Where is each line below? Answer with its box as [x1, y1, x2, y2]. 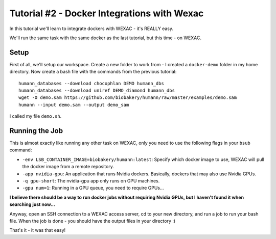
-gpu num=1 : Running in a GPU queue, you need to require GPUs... [22, 185, 164, 191]
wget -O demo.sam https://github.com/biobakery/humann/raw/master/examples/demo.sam [18, 95, 237, 100]
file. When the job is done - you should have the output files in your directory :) [9, 218, 176, 224]
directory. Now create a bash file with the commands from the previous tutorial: [9, 69, 177, 75]
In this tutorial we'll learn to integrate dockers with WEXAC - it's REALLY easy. [9, 25, 174, 32]
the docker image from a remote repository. [22, 164, 114, 170]
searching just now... [9, 201, 56, 207]
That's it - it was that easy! [9, 227, 66, 233]
